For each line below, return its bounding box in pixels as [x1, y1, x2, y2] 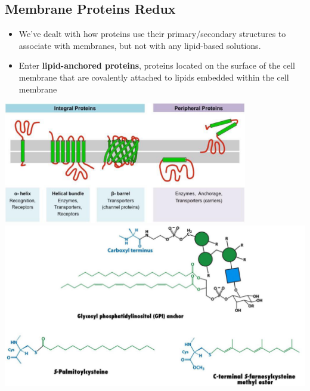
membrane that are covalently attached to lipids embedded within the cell [18, 70, 289, 83]
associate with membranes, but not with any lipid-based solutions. [18, 39, 261, 51]
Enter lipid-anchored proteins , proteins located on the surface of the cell [18, 59, 295, 72]
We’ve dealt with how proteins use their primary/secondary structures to [18, 27, 286, 40]
